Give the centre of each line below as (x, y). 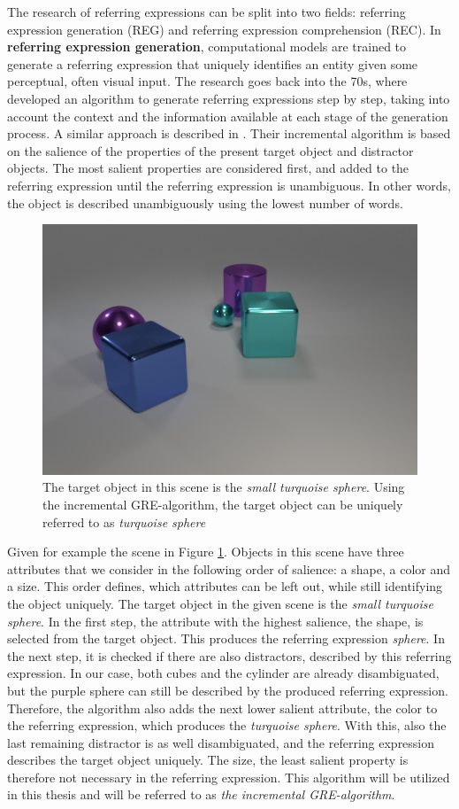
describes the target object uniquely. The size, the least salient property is (208, 760)
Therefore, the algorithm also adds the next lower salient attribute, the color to (222, 708)
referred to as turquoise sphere (124, 521)
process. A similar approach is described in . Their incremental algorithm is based (229, 133)
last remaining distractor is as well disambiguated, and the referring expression (221, 742)
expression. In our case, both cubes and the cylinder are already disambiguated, (223, 673)
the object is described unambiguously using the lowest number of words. (205, 202)
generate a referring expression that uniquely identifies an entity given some (213, 63)
